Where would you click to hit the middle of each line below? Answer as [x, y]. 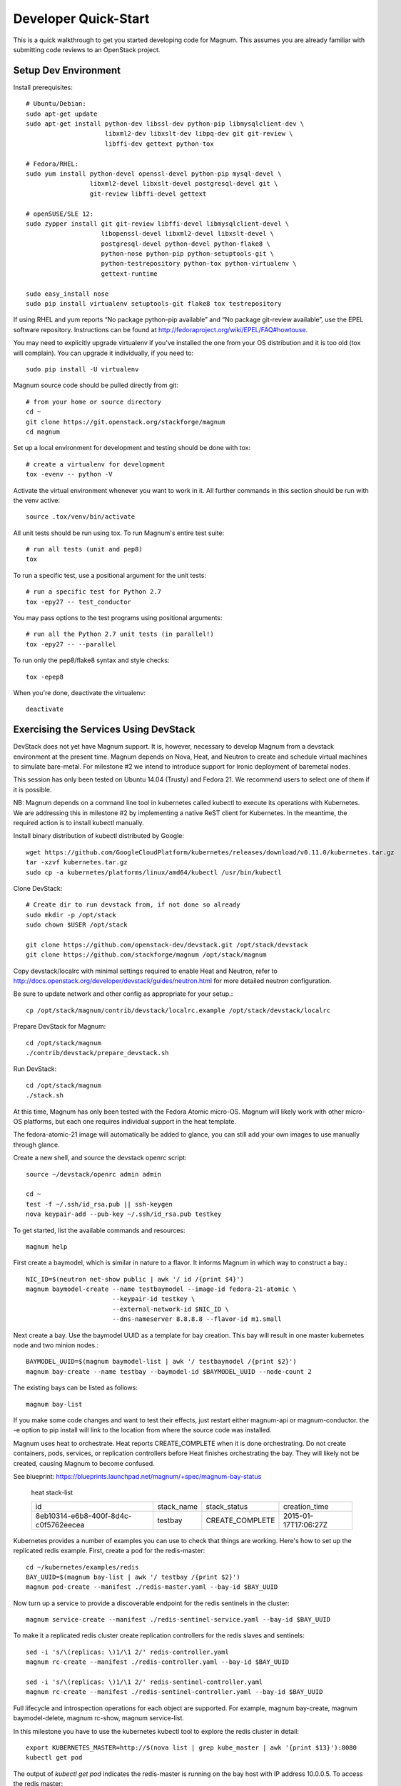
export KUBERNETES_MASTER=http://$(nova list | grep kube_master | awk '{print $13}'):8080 [191, 1747]
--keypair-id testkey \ [153, 1299]
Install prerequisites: [43, 87]
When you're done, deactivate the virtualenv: [80, 692]
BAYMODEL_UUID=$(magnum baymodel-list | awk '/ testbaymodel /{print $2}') [161, 1362]
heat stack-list [52, 1492]
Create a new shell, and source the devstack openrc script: [100, 1158]
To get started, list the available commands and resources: [99, 1230]
